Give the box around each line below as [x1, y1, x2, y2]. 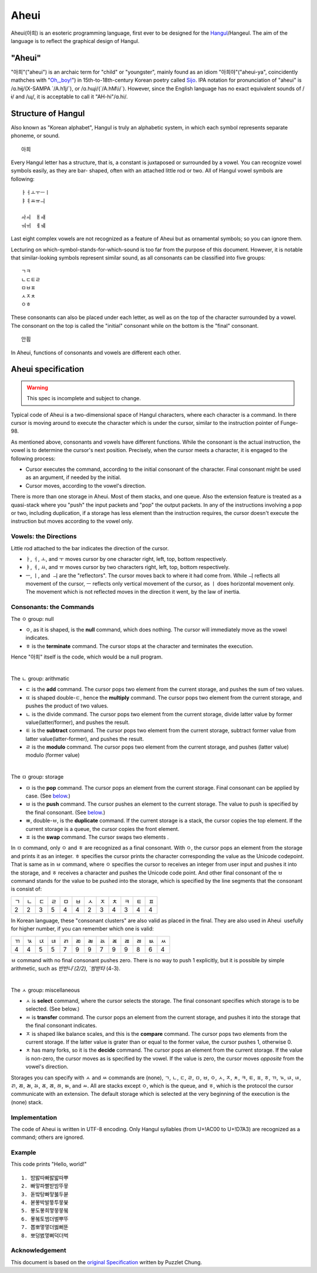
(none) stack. [11, 1098, 43, 1106]
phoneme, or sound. [11, 132, 60, 139]
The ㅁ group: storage [11, 773, 64, 780]
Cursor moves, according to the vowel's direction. [25, 482, 146, 489]
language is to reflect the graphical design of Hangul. [11, 37, 140, 44]
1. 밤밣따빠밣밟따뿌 [21, 1174, 69, 1181]
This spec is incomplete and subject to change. [26, 395, 141, 402]
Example [11, 1148, 36, 1156]
